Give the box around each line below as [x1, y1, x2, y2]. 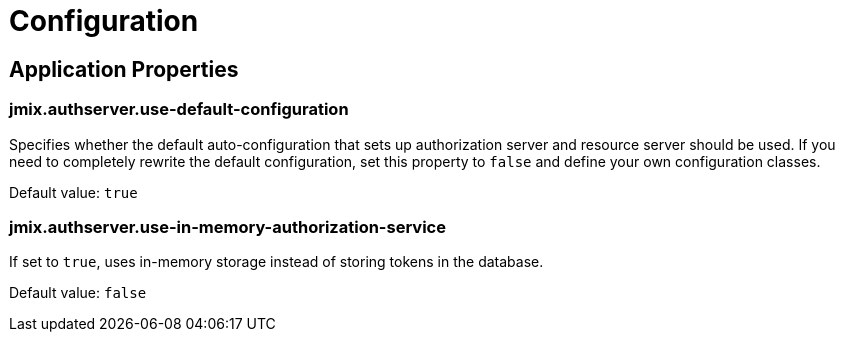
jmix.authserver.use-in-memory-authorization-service [9, 216, 446, 237]
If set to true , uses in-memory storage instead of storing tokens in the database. [9, 253, 544, 271]
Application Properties [9, 56, 239, 82]
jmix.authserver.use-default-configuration [9, 99, 349, 120]
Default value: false [9, 284, 147, 302]
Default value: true [9, 183, 138, 201]
